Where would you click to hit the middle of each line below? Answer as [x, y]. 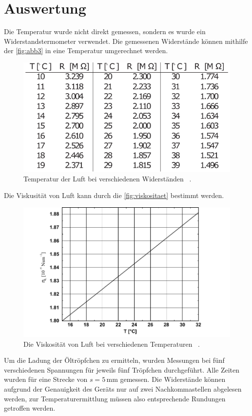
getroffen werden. [30, 408]
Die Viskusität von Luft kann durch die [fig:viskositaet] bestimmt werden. [114, 195]
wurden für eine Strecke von [46, 379]
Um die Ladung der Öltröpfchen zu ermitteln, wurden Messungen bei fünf [114, 360]
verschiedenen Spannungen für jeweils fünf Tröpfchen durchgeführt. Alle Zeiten [122, 369]
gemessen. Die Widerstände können [173, 379]
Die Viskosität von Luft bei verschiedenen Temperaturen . [112, 344]
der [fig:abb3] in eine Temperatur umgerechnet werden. [86, 50]
